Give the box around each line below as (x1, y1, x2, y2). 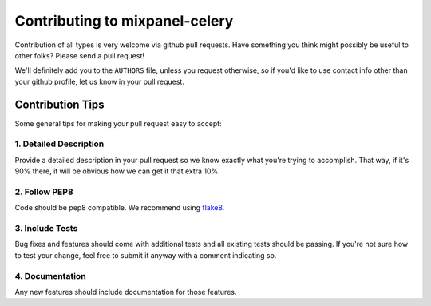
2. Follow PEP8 (14, 186, 73, 197)
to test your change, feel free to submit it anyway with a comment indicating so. (14, 250, 277, 260)
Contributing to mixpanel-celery (14, 12, 234, 30)
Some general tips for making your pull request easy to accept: (14, 118, 223, 128)
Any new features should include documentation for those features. (14, 287, 237, 296)
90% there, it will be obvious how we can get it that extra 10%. (14, 166, 220, 176)
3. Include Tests (14, 223, 78, 234)
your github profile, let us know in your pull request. (14, 77, 185, 86)
